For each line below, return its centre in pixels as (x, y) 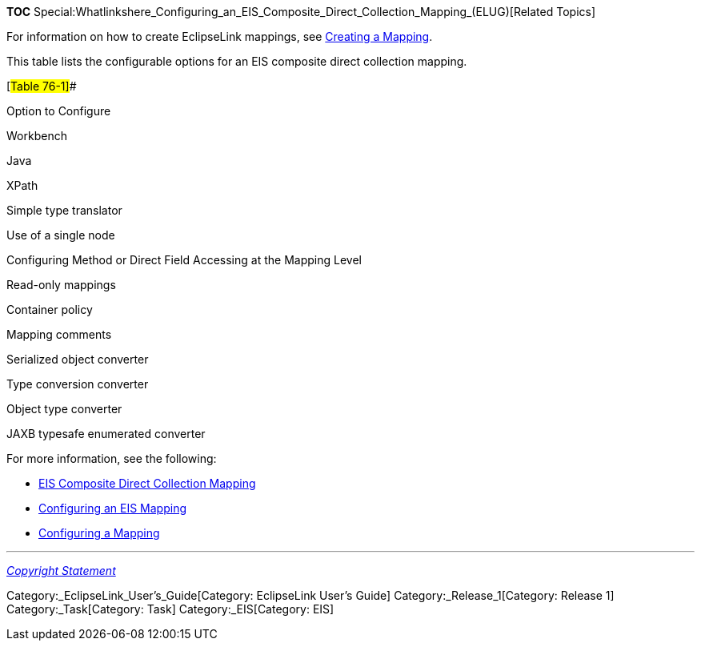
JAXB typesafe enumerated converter (106, 434)
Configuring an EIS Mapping (112, 508)
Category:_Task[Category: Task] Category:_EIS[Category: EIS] (170, 609)
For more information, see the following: (112, 458)
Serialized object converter (78, 359)
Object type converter (64, 409)
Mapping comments (59, 334)
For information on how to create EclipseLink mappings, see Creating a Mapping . (220, 36)
